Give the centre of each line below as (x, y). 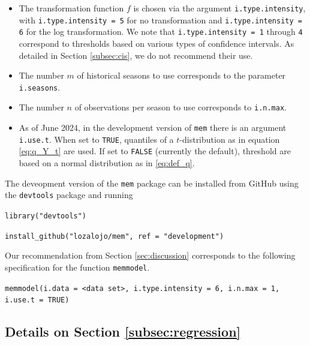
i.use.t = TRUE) (37, 300)
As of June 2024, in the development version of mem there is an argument (153, 127)
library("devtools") (46, 216)
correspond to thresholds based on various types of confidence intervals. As (156, 43)
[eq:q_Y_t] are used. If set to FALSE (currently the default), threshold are (155, 151)
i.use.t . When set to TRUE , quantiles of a (96, 139)
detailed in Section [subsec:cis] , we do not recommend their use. (136, 55)
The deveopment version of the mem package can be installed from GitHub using (152, 183)
